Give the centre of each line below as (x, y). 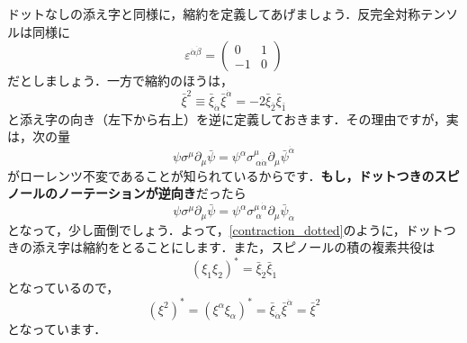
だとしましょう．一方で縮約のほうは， (120, 81)
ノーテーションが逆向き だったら (152, 193)
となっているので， (63, 288)
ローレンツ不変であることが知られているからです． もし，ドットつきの (227, 175)
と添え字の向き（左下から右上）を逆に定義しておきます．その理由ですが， (227, 118)
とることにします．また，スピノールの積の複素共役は (278, 247)
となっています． (57, 328)
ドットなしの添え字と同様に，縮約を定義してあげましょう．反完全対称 (214, 14)
